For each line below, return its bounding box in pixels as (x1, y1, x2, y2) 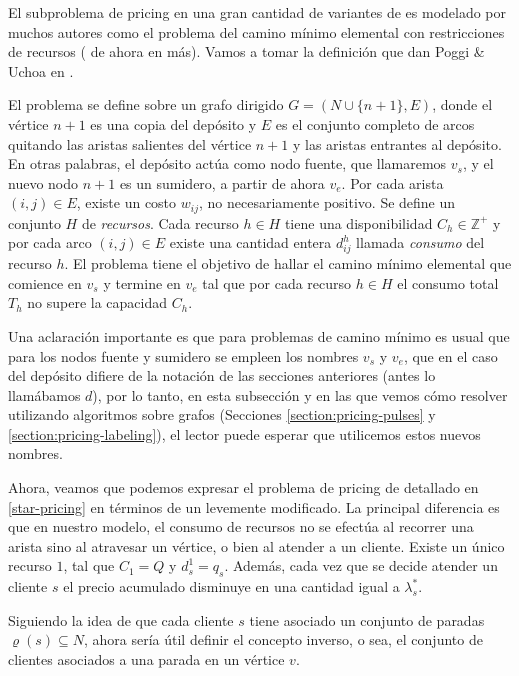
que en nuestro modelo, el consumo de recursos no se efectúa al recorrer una (8, 516, 474, 537)
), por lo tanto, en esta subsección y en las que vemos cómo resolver (92, 384, 508, 405)
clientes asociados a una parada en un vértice (8, 649, 285, 670)
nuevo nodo (8, 172, 79, 193)
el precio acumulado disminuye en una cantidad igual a (63, 576, 400, 597)
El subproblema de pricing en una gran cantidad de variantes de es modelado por (8, 2, 507, 22)
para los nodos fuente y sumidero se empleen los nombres (8, 345, 359, 366)
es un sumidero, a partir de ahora (119, 172, 325, 193)
